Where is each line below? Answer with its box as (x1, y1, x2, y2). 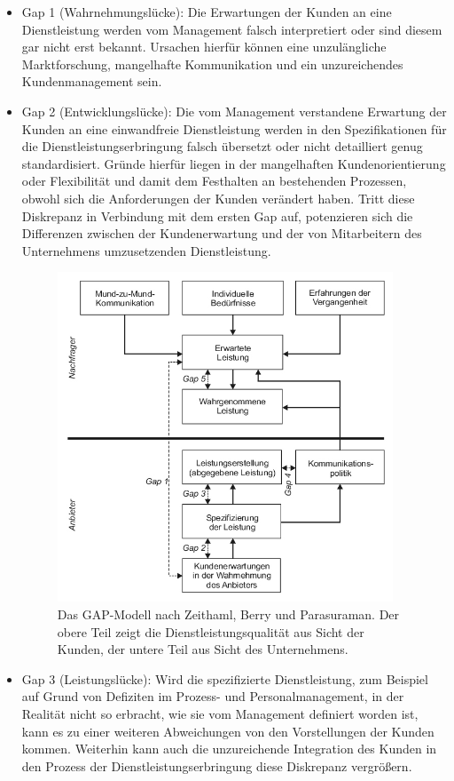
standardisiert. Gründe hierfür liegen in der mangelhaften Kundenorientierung (21, 154, 446, 172)
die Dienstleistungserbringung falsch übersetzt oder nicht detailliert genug (21, 137, 423, 155)
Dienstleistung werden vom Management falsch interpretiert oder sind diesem (21, 20, 442, 38)
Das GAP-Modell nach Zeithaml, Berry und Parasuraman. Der (57, 604, 400, 623)
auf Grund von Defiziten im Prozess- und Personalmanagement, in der (21, 687, 404, 705)
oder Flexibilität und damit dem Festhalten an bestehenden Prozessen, (21, 171, 407, 190)
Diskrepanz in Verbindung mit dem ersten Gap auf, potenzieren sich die (21, 206, 413, 225)
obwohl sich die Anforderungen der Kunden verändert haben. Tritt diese (21, 188, 415, 207)
